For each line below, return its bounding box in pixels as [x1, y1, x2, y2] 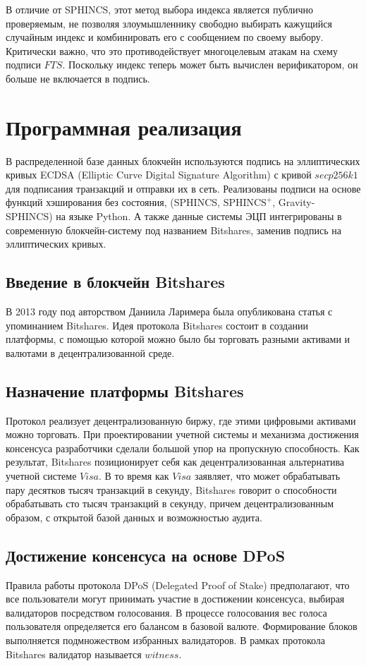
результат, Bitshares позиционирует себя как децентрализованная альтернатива [6, 454, 345, 469]
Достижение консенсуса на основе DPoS [6, 544, 286, 566]
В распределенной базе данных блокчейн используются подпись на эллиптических [6, 153, 360, 168]
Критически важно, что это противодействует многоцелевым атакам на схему [6, 43, 338, 58]
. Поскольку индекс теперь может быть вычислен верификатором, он [62, 57, 358, 72]
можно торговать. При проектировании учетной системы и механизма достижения [6, 427, 359, 442]
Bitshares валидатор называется [6, 646, 142, 661]
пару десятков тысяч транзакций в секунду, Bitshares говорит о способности [6, 482, 337, 497]
